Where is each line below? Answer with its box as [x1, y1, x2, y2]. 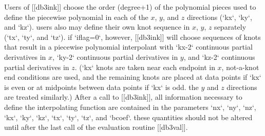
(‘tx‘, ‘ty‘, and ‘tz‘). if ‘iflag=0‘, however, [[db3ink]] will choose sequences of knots [4, 31, 261, 42]
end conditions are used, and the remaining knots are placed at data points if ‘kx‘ [4, 72, 261, 82]
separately [214, 21, 247, 32]
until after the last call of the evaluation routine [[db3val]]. [4, 122, 188, 132]
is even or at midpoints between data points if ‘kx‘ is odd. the [4, 81, 199, 92]
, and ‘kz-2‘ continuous [183, 51, 255, 62]
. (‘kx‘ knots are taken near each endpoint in [74, 61, 215, 72]
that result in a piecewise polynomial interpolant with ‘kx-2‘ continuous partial [4, 41, 253, 52]
